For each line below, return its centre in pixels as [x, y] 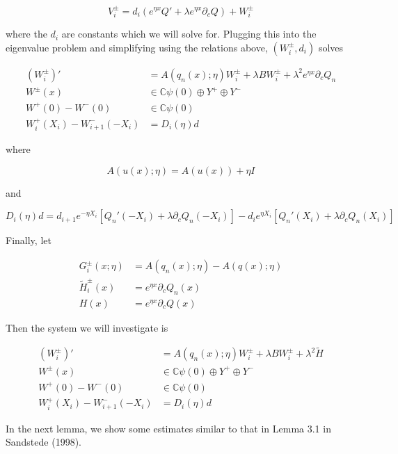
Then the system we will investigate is [87, 327]
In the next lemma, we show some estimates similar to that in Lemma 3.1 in [168, 428]
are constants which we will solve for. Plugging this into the [189, 34]
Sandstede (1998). [43, 442]
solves [331, 47]
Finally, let [29, 240]
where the [26, 34]
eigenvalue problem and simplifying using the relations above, [137, 47]
